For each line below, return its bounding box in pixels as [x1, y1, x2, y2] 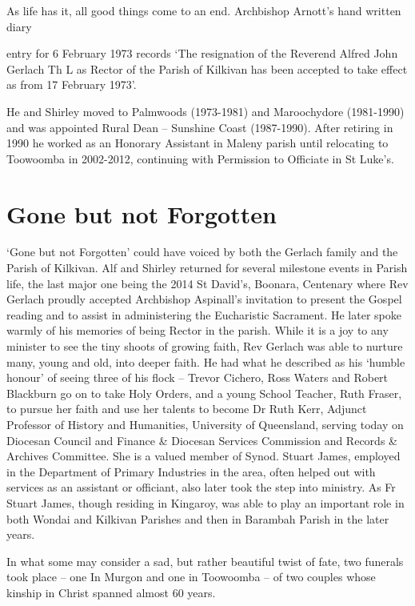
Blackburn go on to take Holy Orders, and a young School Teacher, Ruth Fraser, [6, 384, 402, 401]
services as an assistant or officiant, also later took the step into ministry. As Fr [6, 479, 396, 496]
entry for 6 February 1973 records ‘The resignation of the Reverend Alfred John [6, 45, 398, 62]
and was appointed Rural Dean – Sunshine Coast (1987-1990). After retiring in [6, 118, 393, 135]
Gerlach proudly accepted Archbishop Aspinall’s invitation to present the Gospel [6, 291, 402, 307]
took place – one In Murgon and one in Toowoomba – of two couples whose [6, 568, 376, 585]
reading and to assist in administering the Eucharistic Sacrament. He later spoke [6, 306, 401, 323]
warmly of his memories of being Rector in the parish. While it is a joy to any [6, 322, 389, 339]
